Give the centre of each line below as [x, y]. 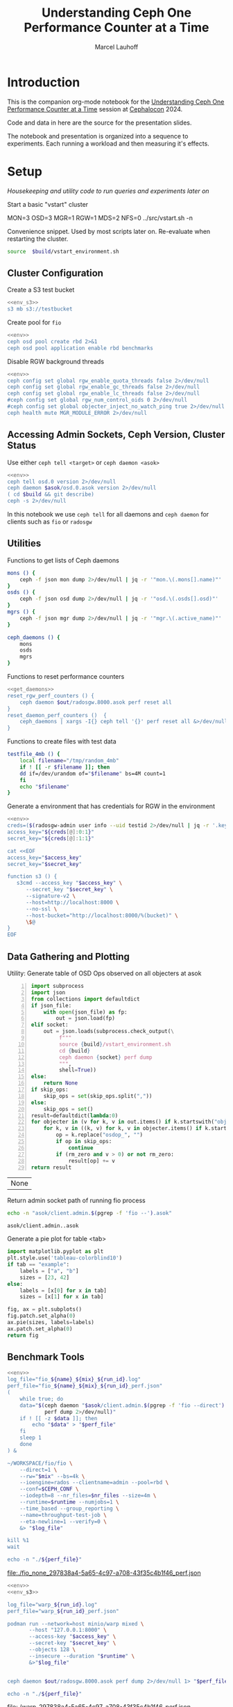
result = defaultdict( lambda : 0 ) [75, 1115]
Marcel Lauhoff [116, 47]
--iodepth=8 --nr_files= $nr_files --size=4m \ [88, 1496]
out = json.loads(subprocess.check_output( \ [109, 1032]
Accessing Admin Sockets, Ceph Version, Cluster [116, 435]
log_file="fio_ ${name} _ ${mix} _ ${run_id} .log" [74, 1380]
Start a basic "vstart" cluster [48, 204]
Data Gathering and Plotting [69, 956]
